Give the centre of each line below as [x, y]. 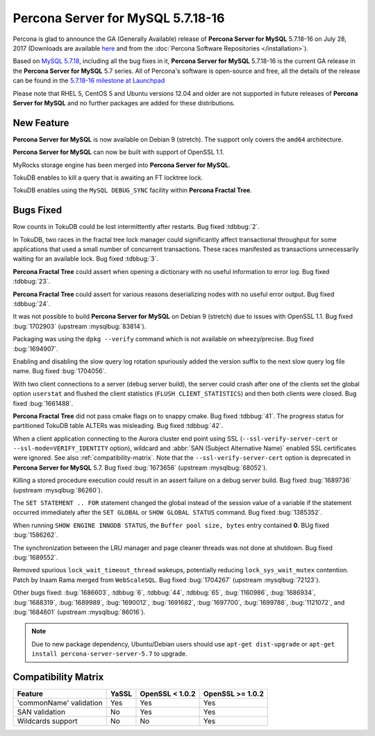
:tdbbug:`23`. [32, 282]
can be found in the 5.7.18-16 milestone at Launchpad [89, 80]
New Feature [41, 122]
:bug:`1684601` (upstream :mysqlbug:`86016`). [79, 612]
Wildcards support [47, 721]
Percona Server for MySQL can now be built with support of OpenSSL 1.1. [119, 152]
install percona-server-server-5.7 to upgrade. [109, 654]
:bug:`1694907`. [35, 349]
